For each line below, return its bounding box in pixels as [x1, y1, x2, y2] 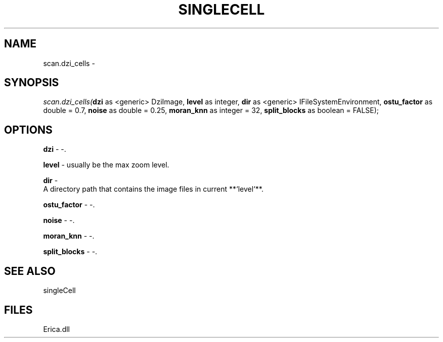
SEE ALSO [4, 264, 56, 277]
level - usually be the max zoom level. [43, 160, 169, 169]
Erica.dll [43, 324, 70, 333]
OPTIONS [4, 123, 53, 136]
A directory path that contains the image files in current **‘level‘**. [43, 185, 263, 194]
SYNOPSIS [4, 76, 59, 89]
